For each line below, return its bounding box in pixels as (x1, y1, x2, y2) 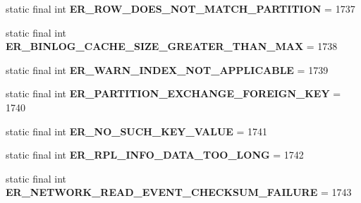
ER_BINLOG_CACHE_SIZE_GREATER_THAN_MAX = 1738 (6, 39, 338, 54)
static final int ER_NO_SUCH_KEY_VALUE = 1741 (6, 123, 268, 138)
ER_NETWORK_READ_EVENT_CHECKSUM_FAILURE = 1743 (6, 185, 352, 199)
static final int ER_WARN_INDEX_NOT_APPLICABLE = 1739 (6, 62, 329, 77)
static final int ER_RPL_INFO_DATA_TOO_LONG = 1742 (6, 147, 304, 162)
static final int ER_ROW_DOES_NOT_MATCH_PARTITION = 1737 (6, 1, 355, 16)
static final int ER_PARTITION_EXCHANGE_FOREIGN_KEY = (6, 86, 341, 101)
